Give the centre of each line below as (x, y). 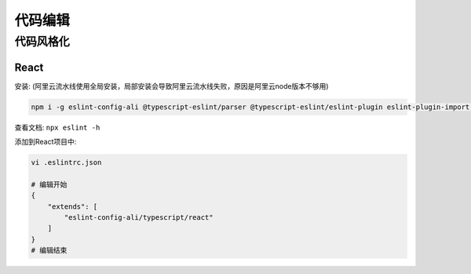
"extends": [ (73, 206)
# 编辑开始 (49, 184)
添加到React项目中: (46, 142)
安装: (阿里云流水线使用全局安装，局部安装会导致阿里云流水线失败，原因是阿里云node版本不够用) (172, 86)
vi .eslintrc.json (66, 163)
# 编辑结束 (49, 250)
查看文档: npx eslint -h (57, 127)
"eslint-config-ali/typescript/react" (139, 217)
